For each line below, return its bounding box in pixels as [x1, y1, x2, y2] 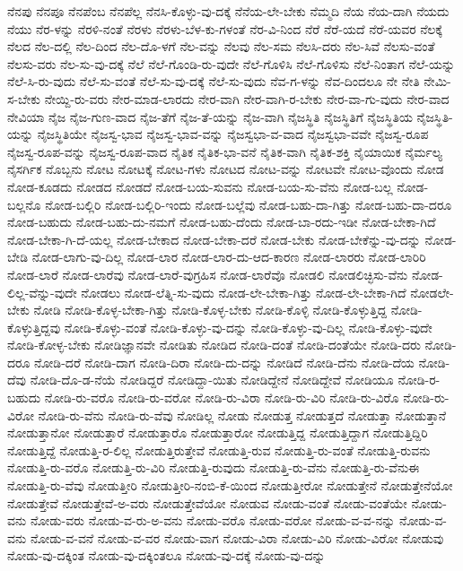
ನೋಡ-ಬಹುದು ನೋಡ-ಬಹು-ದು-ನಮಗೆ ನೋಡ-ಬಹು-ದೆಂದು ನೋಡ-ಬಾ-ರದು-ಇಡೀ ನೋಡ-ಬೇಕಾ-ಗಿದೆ [7, 212, 436, 231]
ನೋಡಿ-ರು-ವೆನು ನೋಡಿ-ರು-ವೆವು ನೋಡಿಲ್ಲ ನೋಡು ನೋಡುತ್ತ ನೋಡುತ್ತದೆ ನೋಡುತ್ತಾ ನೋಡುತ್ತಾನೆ [38, 405, 447, 424]
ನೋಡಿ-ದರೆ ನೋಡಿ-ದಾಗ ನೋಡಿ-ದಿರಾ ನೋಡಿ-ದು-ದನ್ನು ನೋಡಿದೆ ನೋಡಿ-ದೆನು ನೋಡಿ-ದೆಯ [34, 352, 415, 371]
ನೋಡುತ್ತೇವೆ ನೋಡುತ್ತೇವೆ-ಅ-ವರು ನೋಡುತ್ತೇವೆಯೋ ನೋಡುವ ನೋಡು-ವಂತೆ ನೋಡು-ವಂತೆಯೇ [7, 493, 407, 512]
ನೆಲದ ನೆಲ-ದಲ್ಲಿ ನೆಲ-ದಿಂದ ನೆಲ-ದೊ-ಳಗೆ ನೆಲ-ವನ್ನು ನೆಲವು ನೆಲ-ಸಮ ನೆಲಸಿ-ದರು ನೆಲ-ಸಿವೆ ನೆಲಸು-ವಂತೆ [7, 37, 435, 56]
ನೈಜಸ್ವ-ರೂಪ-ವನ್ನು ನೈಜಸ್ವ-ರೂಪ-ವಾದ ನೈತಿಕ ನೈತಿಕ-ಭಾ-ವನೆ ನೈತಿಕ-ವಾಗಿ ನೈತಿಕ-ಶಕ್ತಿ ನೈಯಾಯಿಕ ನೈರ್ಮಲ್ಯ [7, 142, 442, 160]
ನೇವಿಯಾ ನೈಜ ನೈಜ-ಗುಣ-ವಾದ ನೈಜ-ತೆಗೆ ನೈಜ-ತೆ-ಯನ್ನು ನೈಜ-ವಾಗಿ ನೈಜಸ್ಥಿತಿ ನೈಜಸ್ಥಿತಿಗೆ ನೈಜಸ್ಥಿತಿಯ [7, 107, 413, 125]
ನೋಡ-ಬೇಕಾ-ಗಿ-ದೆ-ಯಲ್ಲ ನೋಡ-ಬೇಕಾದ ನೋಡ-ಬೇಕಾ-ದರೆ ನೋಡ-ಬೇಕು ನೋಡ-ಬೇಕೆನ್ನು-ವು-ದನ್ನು [7, 229, 421, 248]
